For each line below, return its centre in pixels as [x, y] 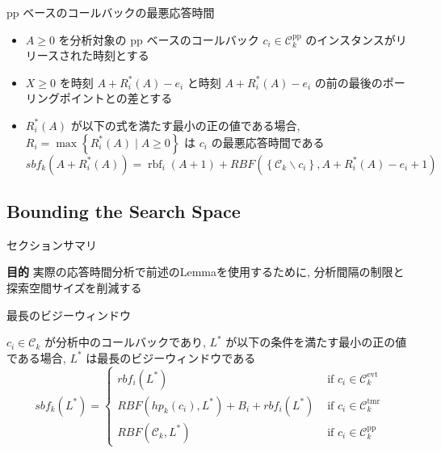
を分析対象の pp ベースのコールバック [159, 39]
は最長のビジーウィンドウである [171, 357]
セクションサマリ [52, 244]
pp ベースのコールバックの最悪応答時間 [111, 12]
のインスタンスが [351, 39]
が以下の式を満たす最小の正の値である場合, [185, 125]
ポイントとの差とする [116, 98]
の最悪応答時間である [268, 142]
